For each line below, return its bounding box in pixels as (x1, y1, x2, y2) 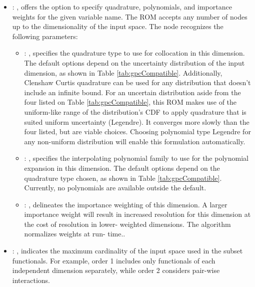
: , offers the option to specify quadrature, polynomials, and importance (12, 2, 232, 12)
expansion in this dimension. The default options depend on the (24, 162, 220, 173)
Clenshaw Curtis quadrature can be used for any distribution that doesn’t (24, 77, 251, 88)
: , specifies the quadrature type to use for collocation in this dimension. (24, 48, 245, 58)
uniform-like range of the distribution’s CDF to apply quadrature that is (24, 106, 246, 117)
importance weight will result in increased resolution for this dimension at (24, 209, 251, 219)
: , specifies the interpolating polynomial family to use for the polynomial (24, 153, 248, 163)
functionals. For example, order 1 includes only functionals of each (12, 255, 215, 265)
